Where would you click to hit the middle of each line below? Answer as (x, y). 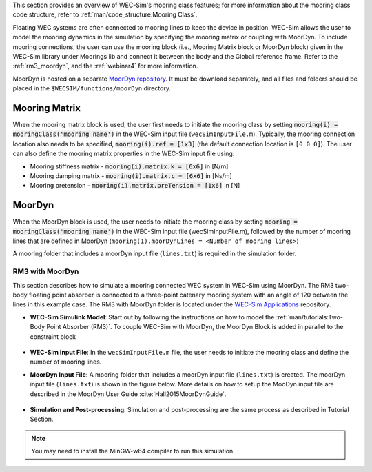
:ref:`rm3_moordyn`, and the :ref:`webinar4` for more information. (105, 66)
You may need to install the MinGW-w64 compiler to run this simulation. (133, 451)
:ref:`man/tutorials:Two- (310, 317)
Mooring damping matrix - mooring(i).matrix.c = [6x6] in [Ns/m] (131, 175)
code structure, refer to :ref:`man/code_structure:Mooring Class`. (105, 14)
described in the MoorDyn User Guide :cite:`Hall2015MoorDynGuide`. (128, 394)
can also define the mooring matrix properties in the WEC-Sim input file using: (124, 154)
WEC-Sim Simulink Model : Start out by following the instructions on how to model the (152, 317)
